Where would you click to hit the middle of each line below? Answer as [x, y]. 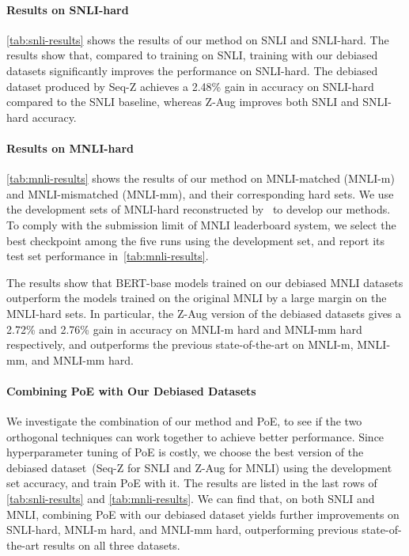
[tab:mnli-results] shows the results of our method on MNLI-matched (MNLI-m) [201, 178]
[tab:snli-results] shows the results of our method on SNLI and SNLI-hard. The [198, 39]
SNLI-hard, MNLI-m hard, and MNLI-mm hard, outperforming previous [182, 530]
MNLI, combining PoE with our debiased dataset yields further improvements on [203, 514]
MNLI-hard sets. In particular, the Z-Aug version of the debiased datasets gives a [204, 313]
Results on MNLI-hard [70, 148]
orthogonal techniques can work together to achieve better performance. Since [195, 436]
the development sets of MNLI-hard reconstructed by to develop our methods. [199, 209]
